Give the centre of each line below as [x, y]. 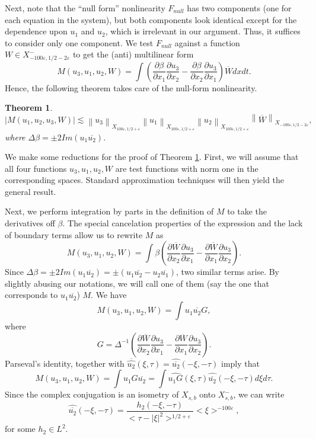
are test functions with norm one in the [187, 168]
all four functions [36, 168]
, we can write [259, 394]
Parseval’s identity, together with [65, 363]
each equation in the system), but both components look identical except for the [151, 19]
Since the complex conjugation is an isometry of [92, 394]
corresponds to [31, 295]
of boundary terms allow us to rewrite [74, 234]
